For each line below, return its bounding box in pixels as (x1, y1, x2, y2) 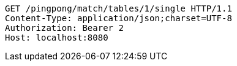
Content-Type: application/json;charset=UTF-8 (5, 13, 232, 23)
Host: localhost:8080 (5, 33, 108, 42)
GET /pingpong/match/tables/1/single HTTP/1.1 (5, 4, 232, 13)
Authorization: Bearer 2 (5, 23, 124, 33)
